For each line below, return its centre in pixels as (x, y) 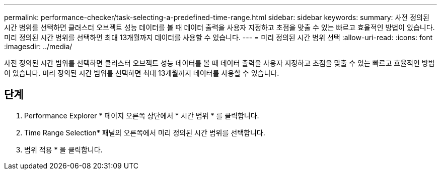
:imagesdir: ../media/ (38, 46)
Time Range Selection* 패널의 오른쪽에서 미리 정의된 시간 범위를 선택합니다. (145, 132)
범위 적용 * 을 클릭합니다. (63, 149)
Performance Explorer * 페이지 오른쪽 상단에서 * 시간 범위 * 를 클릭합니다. (142, 115)
